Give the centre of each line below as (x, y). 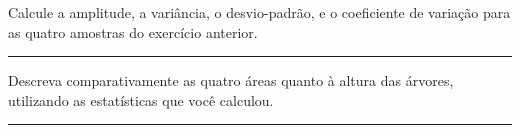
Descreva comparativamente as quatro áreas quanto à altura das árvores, (231, 80)
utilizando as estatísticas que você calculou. (141, 99)
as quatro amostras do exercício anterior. (133, 31)
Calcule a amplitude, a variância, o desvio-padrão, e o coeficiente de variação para (259, 12)
